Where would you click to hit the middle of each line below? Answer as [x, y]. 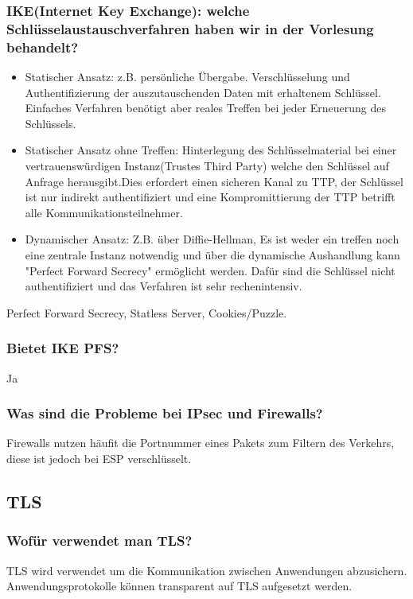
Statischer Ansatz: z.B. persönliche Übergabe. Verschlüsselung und [187, 77]
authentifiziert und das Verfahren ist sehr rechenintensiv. [164, 286]
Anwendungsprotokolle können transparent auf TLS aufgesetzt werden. [179, 586]
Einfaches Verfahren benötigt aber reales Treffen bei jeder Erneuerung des [206, 108]
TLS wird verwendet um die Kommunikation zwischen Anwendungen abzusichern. [207, 570]
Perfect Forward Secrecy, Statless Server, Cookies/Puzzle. [147, 312]
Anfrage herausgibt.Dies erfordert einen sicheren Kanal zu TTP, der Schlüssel [214, 181]
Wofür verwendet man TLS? [99, 541]
